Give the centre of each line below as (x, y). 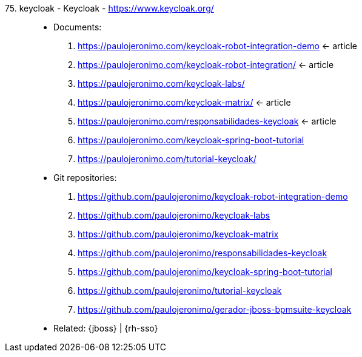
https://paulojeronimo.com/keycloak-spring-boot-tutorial (191, 140)
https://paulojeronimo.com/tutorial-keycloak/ (167, 159)
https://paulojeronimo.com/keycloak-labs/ (161, 83)
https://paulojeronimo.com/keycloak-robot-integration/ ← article (206, 65)
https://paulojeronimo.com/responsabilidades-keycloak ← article (207, 121)
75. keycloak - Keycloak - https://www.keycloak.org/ (109, 8)
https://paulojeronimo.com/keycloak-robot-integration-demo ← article (218, 46)
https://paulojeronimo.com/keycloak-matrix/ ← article (184, 102)
